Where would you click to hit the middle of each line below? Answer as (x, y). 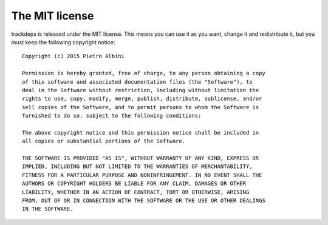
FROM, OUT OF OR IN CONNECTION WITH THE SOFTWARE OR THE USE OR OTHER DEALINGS (144, 200)
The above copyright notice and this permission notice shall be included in (141, 133)
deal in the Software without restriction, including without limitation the (141, 90)
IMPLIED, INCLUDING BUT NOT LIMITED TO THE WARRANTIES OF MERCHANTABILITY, (137, 166)
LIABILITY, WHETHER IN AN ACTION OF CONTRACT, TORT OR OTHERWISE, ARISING (136, 192)
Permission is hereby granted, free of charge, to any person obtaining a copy (144, 73)
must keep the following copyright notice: (63, 42)
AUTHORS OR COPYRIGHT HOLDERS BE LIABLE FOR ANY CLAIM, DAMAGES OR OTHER (134, 184)
